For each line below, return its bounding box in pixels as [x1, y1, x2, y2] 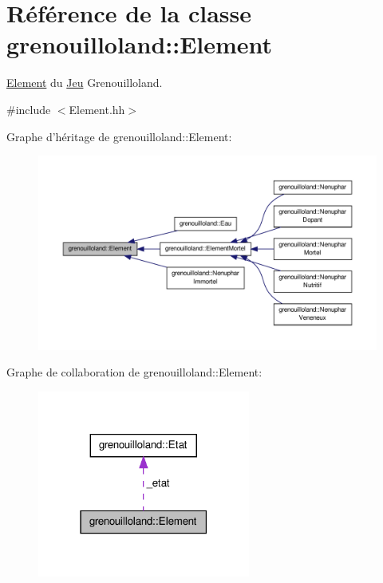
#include [6, 100, 51, 117]
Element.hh [69, 100, 125, 117]
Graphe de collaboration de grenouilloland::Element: [6, 364, 263, 380]
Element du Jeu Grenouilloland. [6, 74, 163, 91]
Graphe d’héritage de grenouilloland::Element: [6, 128, 232, 144]
